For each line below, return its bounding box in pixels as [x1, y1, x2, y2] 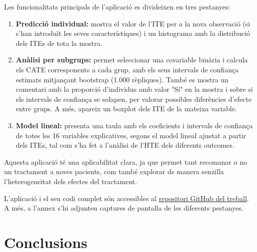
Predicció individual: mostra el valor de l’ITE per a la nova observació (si [15, 18, 250, 28]
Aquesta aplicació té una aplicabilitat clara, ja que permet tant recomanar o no [4, 156, 247, 167]
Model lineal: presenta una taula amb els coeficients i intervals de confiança [15, 120, 253, 130]
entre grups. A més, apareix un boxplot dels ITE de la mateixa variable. [15, 103, 237, 114]
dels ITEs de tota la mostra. [15, 37, 102, 48]
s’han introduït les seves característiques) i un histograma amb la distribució [15, 28, 250, 38]
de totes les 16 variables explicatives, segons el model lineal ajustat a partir [15, 130, 246, 140]
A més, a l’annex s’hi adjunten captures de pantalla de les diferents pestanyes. [4, 203, 243, 213]
